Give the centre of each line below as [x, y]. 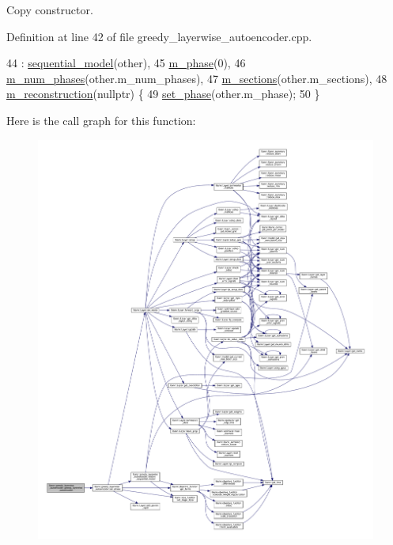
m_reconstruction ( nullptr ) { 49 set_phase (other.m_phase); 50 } [163, 94]
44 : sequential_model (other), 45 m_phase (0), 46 [126, 63]
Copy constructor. [50, 9]
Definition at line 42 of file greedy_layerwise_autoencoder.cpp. [159, 36]
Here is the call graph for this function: [101, 120]
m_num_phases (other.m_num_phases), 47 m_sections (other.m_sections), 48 [197, 78]
